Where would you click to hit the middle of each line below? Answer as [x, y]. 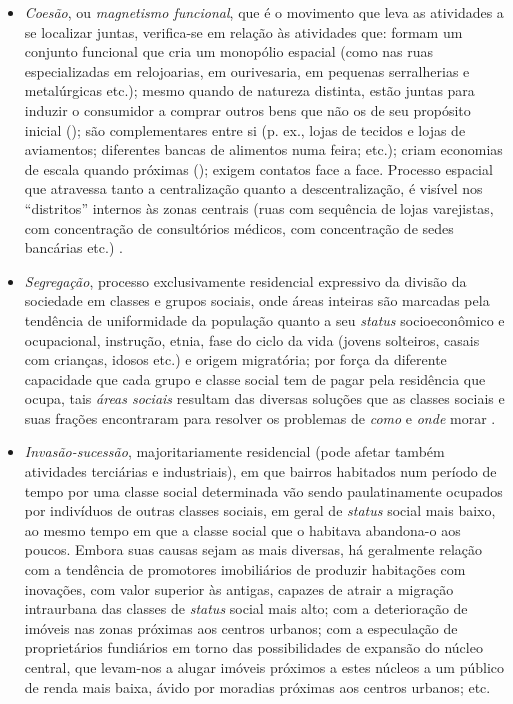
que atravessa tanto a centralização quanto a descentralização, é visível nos [253, 188]
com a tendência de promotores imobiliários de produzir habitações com [245, 569]
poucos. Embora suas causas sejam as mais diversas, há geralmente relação [253, 549]
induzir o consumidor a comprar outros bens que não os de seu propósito [247, 109]
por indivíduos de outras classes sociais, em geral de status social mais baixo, [260, 510]
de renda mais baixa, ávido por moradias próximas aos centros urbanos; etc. [257, 686]
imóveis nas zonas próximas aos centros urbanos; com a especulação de [241, 627]
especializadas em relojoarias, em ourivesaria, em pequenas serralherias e [247, 70]
